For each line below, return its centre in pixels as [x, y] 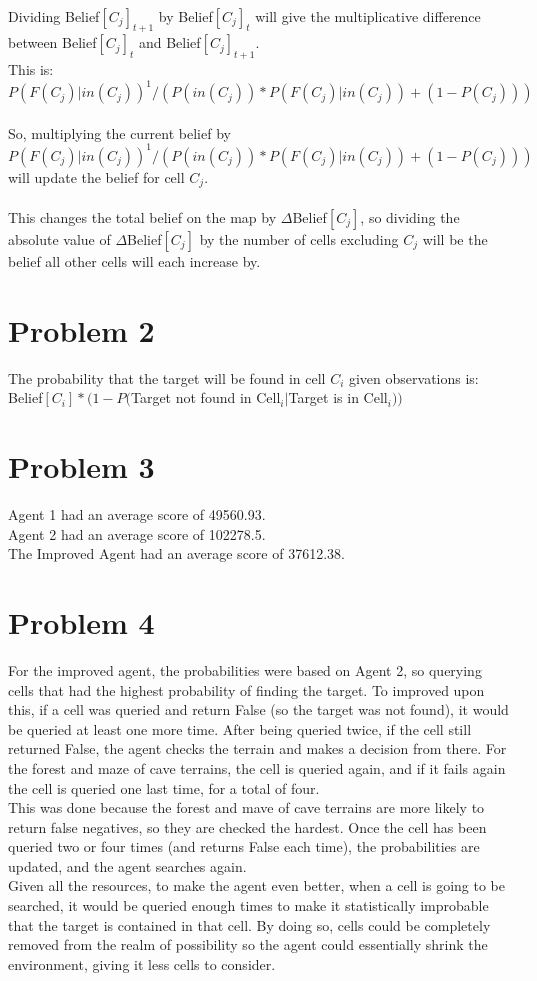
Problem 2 [81, 329]
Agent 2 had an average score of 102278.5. [137, 533]
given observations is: [413, 377]
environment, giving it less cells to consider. [142, 963]
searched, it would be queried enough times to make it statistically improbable [248, 905]
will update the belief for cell [96, 176]
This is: [31, 69]
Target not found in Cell [205, 397]
